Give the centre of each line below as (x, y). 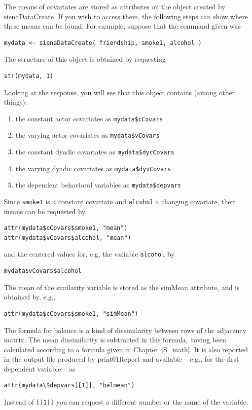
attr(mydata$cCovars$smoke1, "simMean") (71, 314)
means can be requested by (45, 211)
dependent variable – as (40, 368)
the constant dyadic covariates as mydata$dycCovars (95, 152)
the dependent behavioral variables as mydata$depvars (98, 185)
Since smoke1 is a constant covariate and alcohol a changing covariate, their (120, 202)
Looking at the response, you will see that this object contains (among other (120, 92)
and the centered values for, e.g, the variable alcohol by (89, 254)
